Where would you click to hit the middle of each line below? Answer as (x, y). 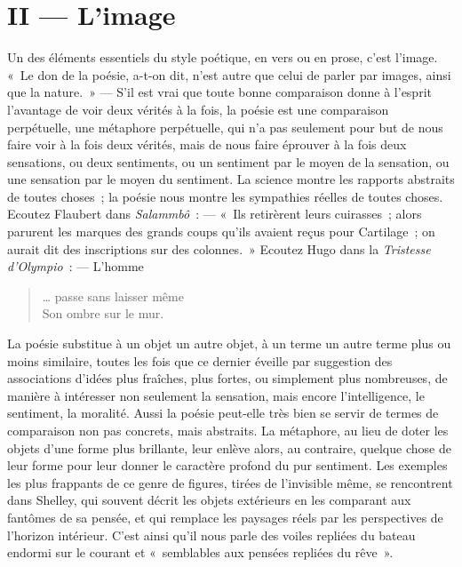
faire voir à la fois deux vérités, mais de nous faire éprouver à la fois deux (207, 144)
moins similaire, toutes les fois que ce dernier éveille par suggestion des (200, 360)
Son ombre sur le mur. (103, 313)
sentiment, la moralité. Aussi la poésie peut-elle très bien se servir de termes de (223, 413)
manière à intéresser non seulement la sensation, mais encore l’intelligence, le (216, 395)
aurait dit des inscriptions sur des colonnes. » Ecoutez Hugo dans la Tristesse (219, 248)
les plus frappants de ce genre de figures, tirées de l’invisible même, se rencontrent (230, 482)
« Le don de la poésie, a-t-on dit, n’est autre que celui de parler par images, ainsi (229, 74)
